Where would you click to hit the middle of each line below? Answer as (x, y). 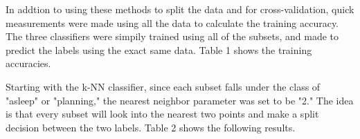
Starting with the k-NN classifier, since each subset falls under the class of (163, 86)
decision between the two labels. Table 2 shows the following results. (151, 127)
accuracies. (28, 63)
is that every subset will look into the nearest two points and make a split (162, 114)
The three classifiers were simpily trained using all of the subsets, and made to (172, 36)
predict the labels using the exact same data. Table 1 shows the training (159, 49)
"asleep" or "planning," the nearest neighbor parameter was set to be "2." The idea (180, 100)
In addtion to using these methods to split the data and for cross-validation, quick (180, 9)
